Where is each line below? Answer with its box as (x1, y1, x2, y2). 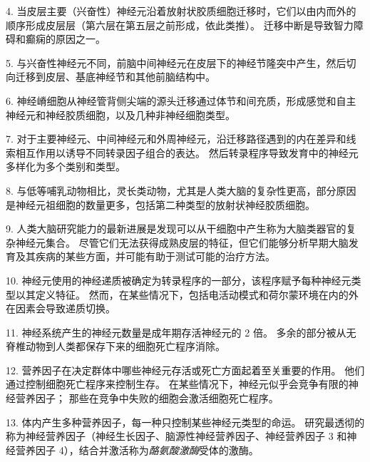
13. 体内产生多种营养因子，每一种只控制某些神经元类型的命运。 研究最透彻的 (6, 414, 365, 429)
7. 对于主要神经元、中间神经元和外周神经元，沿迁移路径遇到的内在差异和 (6, 131, 346, 146)
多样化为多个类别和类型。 (6, 159, 125, 174)
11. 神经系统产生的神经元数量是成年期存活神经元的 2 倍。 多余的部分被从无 (6, 324, 356, 339)
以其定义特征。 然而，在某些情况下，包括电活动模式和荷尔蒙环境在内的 (15, 287, 349, 302)
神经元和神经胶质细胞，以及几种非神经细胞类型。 (6, 107, 235, 122)
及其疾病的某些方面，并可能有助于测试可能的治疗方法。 (15, 249, 275, 264)
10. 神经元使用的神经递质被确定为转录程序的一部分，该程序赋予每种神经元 (6, 272, 351, 287)
